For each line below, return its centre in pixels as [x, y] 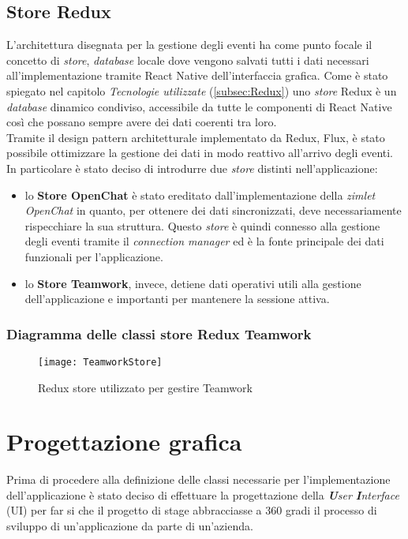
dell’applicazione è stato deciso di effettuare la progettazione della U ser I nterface [203, 494]
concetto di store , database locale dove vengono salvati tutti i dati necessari [188, 60]
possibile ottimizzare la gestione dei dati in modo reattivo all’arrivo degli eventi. [200, 153]
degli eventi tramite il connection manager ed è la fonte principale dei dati [204, 241]
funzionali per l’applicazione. [94, 256]
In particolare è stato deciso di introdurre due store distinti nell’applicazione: [192, 168]
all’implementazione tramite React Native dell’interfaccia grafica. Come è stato [197, 75]
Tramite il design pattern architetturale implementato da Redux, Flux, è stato [196, 137]
